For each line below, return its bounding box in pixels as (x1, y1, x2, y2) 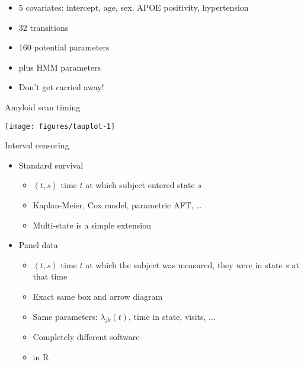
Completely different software (33, 331, 140, 343)
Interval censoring (5, 139, 69, 151)
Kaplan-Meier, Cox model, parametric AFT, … (33, 199, 202, 211)
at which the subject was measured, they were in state (85, 258, 283, 271)
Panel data (18, 239, 58, 251)
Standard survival (18, 158, 84, 171)
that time (33, 270, 68, 283)
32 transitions (18, 21, 69, 33)
